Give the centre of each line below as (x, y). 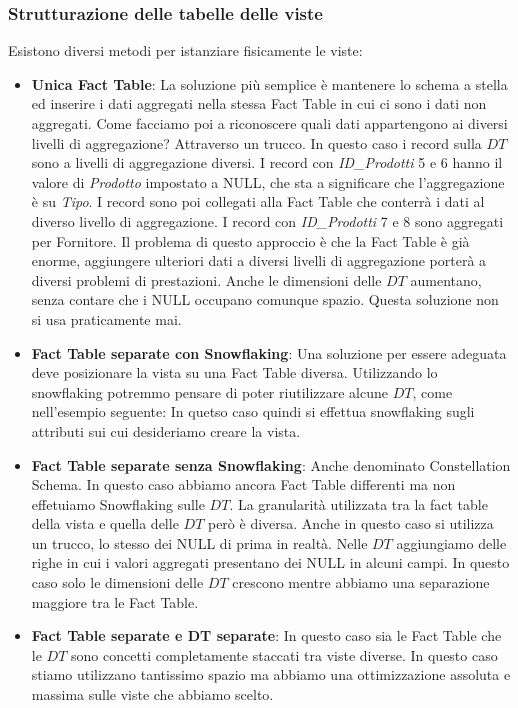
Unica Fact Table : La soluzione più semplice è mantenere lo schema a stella (269, 83)
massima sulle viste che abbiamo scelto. (152, 694)
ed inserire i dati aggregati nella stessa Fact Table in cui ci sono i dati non (259, 103)
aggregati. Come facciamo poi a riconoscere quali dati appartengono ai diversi (269, 123)
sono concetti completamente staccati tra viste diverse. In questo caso (284, 654)
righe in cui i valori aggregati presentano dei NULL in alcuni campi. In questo (270, 562)
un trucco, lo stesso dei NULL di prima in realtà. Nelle (199, 542)
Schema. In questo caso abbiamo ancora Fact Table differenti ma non (243, 484)
